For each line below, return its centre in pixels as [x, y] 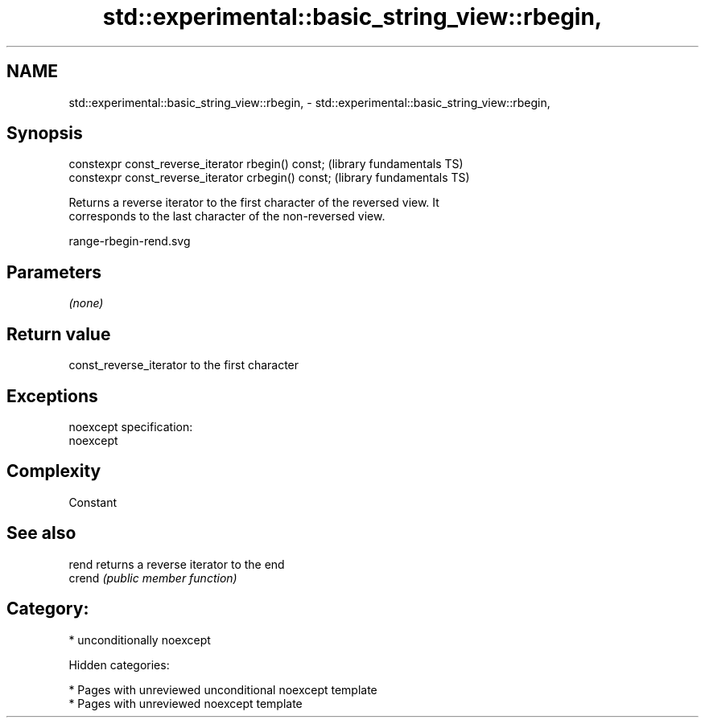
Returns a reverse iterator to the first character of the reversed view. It [254, 203]
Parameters [54, 272]
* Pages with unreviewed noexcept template [186, 703]
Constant [93, 502]
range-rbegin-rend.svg [130, 241]
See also [41, 533]
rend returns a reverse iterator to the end [177, 564]
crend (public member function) [153, 578]
